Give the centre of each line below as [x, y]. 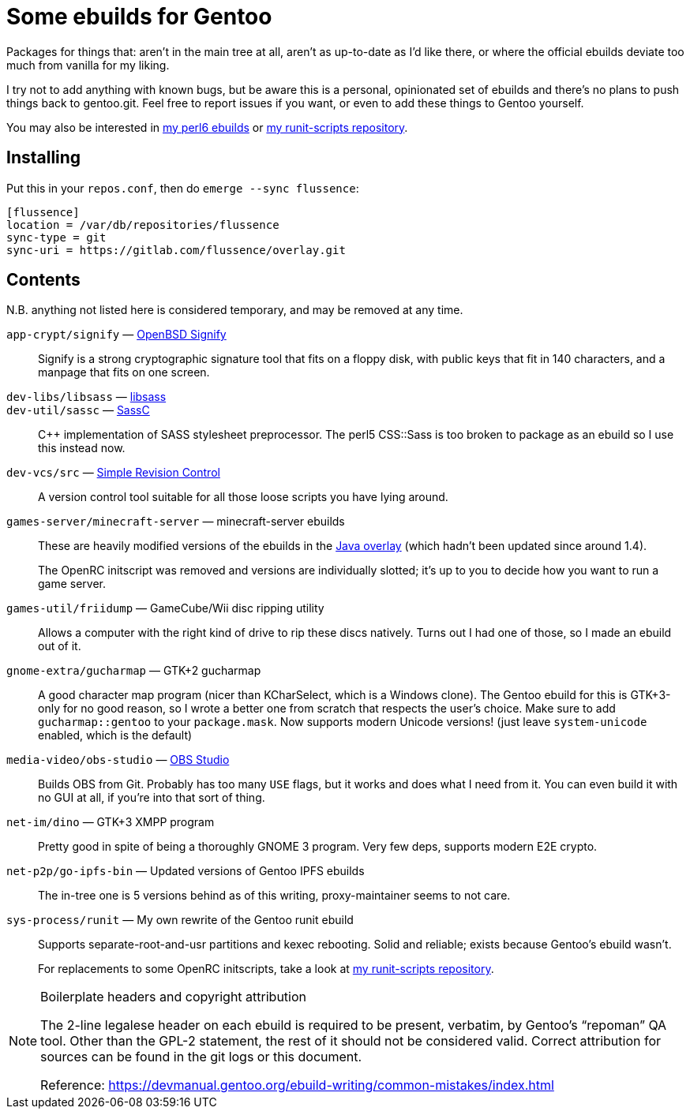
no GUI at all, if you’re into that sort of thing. [152, 798]
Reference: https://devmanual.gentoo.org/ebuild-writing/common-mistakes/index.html [297, 1085]
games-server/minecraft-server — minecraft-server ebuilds [176, 522]
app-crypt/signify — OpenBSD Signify [116, 335]
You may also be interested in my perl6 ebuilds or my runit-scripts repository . [207, 127]
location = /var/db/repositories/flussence [143, 224]
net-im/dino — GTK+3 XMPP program [111, 822]
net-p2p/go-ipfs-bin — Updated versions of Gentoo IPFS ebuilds [186, 871]
